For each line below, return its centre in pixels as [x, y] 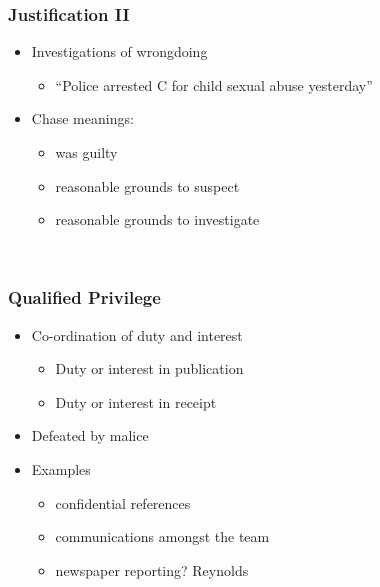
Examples [61, 468]
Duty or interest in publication [149, 368]
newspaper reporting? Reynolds [152, 569]
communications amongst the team [162, 536]
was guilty [86, 152]
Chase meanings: [82, 118]
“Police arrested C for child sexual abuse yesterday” [214, 84]
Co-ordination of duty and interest [137, 334]
